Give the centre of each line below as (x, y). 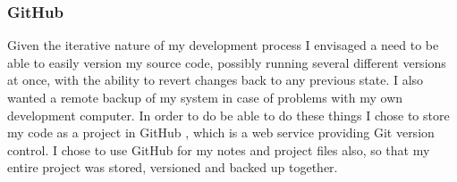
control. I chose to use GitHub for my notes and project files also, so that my (219, 149)
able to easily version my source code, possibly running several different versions (227, 62)
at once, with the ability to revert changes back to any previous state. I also (216, 80)
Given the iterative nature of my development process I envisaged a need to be (223, 45)
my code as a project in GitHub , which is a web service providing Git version (221, 132)
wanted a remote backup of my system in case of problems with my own (205, 97)
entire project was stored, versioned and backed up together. (173, 167)
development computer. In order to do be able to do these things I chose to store (228, 115)
